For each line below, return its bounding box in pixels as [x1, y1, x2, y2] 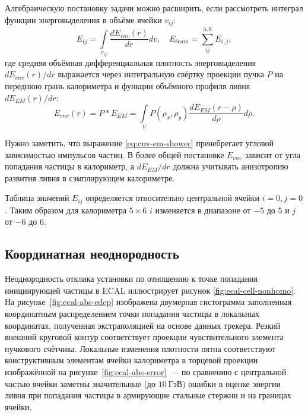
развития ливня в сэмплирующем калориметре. [5, 171, 175, 184]
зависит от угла [245, 148, 300, 161]
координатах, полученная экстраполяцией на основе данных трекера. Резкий [5, 319, 281, 331]
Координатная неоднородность [5, 244, 179, 263]
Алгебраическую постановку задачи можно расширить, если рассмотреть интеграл [5, 2, 303, 14]
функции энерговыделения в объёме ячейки [5, 13, 162, 26]
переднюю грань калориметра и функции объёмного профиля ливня [5, 80, 250, 92]
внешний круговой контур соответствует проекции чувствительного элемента [5, 331, 284, 343]
